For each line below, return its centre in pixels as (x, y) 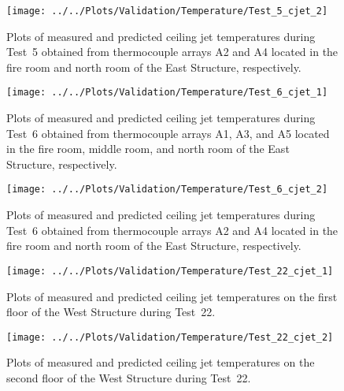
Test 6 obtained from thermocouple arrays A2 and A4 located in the (172, 230)
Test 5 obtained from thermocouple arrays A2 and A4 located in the (172, 52)
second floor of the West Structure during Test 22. (129, 378)
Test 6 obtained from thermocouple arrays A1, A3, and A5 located (168, 133)
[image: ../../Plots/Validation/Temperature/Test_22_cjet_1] (170, 271)
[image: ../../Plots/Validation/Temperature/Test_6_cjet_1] (167, 93)
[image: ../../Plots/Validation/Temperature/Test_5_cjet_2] (167, 11)
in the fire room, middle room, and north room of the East (148, 149)
